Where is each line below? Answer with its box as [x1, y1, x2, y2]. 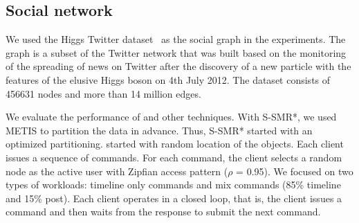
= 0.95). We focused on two [236, 163, 353, 178]
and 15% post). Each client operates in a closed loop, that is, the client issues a [6, 190, 342, 205]
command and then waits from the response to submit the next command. [6, 204, 321, 219]
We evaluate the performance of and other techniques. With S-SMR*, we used [6, 109, 337, 124]
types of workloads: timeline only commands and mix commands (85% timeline [6, 177, 341, 192]
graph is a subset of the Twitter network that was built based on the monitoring [6, 45, 347, 60]
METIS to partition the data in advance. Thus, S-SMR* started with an [6, 123, 313, 137]
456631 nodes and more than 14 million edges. [6, 86, 201, 100]
